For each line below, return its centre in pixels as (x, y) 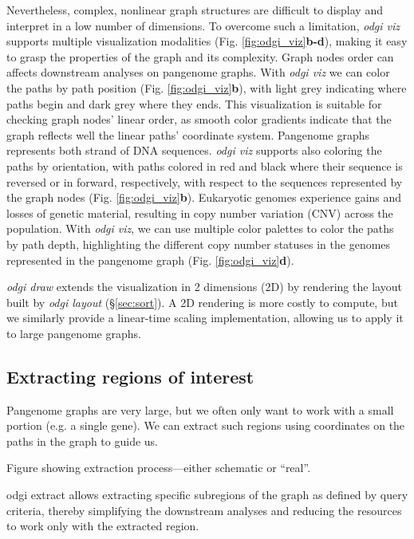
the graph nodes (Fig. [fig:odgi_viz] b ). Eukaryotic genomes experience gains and (204, 197)
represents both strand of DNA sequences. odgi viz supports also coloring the (194, 150)
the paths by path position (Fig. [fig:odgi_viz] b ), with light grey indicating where (207, 87)
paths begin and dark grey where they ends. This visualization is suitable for (194, 103)
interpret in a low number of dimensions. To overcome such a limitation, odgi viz (203, 25)
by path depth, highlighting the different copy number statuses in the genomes (199, 244)
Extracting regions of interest (130, 376)
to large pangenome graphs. (74, 333)
